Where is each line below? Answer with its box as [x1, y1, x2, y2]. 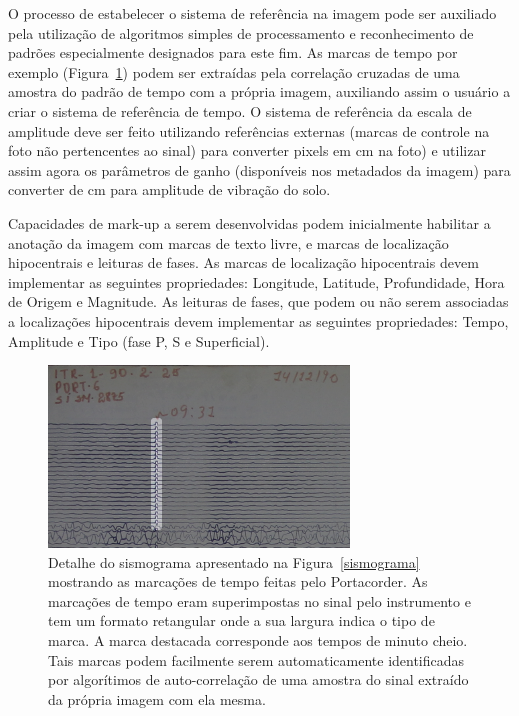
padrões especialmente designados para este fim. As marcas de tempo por [8, 42, 458, 63]
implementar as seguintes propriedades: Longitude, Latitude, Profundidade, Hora [8, 271, 505, 292]
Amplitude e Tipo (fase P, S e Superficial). [8, 330, 270, 351]
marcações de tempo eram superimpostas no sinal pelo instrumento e [48, 590, 471, 611]
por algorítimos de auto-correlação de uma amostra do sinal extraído [48, 669, 469, 690]
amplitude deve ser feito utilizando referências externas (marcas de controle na [8, 120, 490, 141]
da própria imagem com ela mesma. [48, 688, 266, 709]
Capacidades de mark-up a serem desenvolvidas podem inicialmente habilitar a [8, 212, 491, 233]
